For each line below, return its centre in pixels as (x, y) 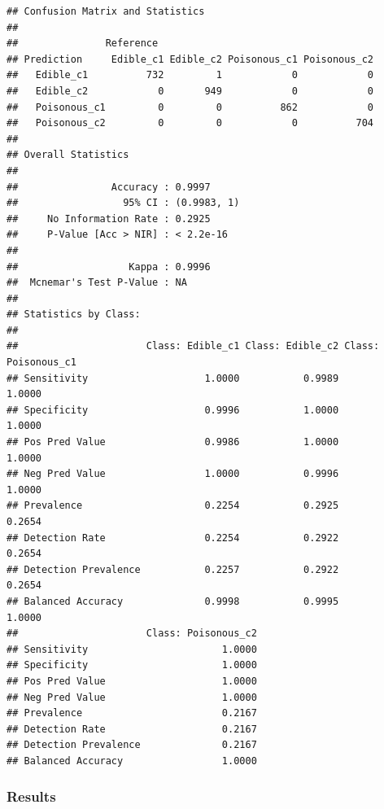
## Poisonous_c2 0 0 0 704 (190, 123)
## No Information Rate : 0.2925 (109, 219)
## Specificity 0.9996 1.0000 (173, 410)
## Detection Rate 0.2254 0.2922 (173, 538)
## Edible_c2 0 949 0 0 (190, 91)
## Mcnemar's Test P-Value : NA (97, 283)
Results (31, 796)
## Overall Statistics (68, 155)
